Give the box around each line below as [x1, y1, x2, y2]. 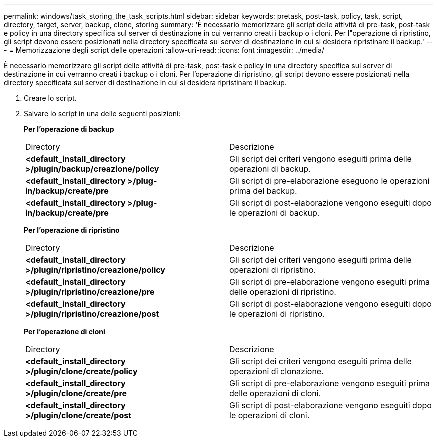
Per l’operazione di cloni [24, 327, 105, 336]
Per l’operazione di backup [24, 125, 114, 133]
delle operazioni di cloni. [229, 388, 321, 398]
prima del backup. [229, 186, 297, 196]
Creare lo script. [24, 94, 77, 102]
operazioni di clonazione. [229, 366, 324, 376]
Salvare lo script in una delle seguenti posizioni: [24, 109, 181, 118]
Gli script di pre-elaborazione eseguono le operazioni [229, 176, 430, 186]
